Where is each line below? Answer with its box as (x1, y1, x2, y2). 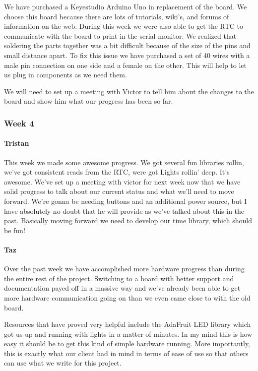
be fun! (4, 225, 25, 235)
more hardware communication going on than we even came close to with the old (4, 292, 251, 303)
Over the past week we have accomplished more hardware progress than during (4, 263, 245, 274)
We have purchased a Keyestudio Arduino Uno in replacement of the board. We (4, 1, 247, 11)
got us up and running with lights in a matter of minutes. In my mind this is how (4, 328, 253, 339)
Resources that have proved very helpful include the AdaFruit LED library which (4, 319, 251, 329)
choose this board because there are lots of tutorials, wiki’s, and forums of (4, 11, 229, 21)
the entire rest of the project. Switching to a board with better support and (4, 273, 234, 283)
